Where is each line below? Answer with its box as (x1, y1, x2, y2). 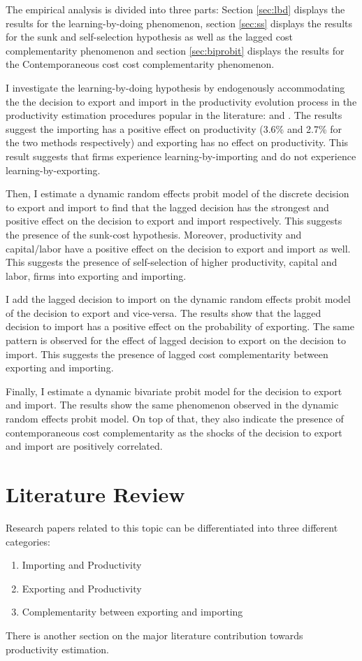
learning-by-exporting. (6, 162, 101, 177)
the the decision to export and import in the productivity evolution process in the (6, 94, 357, 108)
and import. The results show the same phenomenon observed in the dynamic (6, 397, 339, 412)
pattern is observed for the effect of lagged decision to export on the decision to (6, 333, 346, 348)
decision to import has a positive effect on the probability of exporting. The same (6, 319, 354, 334)
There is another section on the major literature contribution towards (6, 627, 303, 642)
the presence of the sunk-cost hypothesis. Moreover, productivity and (6, 227, 302, 241)
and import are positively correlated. (6, 439, 163, 453)
